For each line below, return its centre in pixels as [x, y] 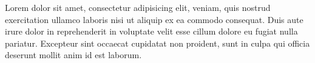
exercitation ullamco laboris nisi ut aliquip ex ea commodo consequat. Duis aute [154, 19]
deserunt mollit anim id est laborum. [73, 55]
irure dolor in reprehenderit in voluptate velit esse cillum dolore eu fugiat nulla [151, 31]
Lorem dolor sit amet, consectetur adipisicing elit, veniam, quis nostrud [138, 7]
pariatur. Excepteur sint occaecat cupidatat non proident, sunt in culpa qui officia [157, 43]
